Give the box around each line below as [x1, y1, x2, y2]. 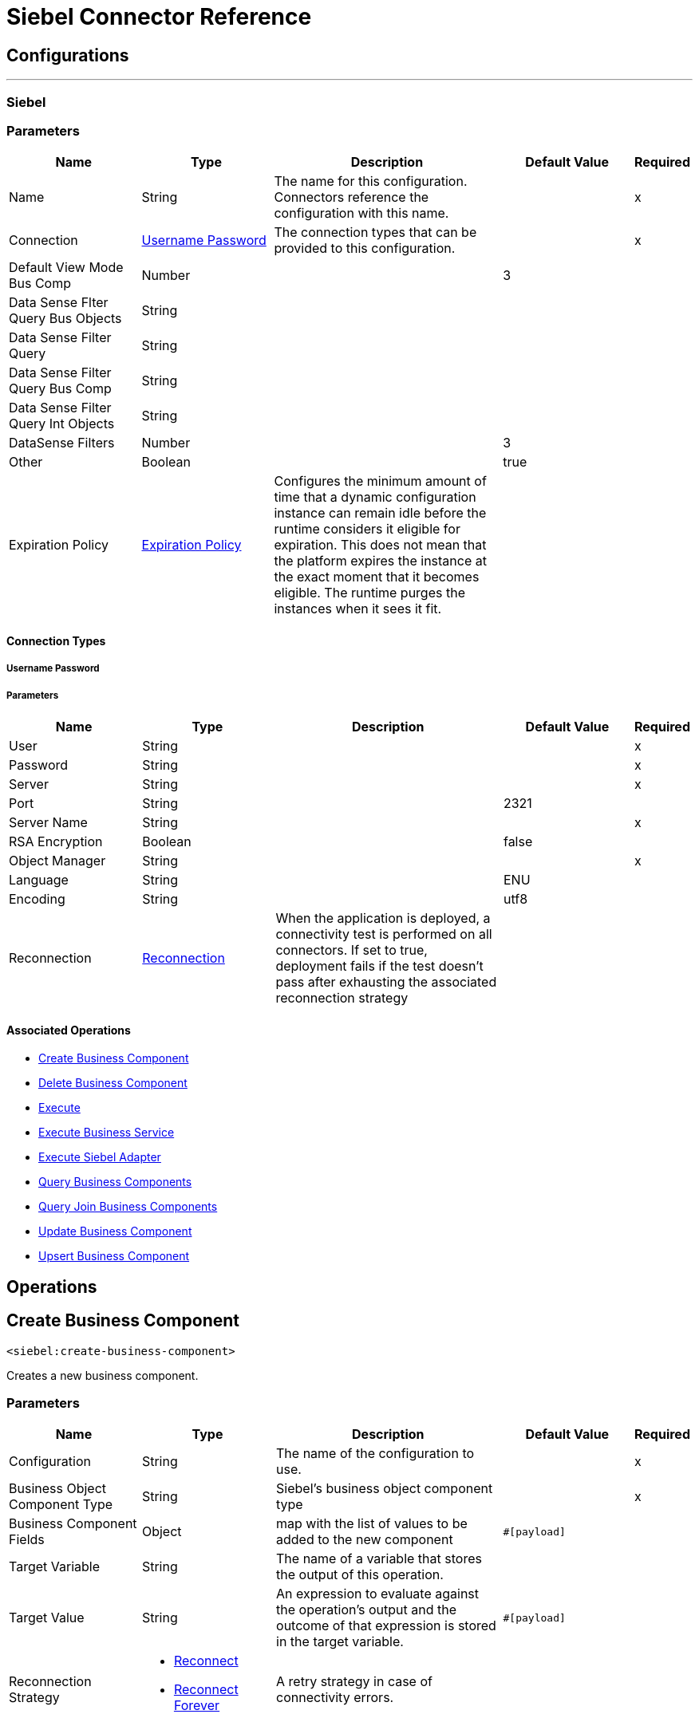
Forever [173, 1697, 220, 1714]
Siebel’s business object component [276, 1480, 493, 1497]
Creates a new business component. [6, 1368, 199, 1382]
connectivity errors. [276, 1689, 394, 1706]
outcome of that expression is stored [276, 1618, 496, 1634]
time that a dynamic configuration [274, 489, 476, 506]
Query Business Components [38, 1175, 192, 1189]
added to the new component [276, 1531, 453, 1548]
